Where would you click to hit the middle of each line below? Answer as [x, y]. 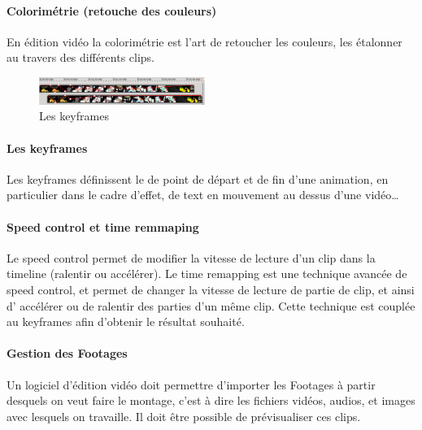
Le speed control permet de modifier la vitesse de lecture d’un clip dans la [191, 257]
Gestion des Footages [67, 353]
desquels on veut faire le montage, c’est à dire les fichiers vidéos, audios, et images [211, 400]
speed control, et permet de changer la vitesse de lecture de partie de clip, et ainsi [211, 289]
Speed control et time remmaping [103, 226]
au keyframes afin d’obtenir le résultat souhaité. [126, 321]
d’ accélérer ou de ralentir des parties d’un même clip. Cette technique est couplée [211, 305]
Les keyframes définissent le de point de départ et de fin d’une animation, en [198, 178]
